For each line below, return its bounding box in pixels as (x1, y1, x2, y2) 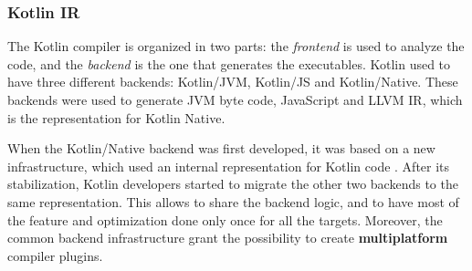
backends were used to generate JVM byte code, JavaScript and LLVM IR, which (7, 90, 463, 109)
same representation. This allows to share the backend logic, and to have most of (7, 192, 459, 211)
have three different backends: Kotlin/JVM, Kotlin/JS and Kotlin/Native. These (7, 72, 458, 91)
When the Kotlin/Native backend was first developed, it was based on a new (7, 139, 435, 158)
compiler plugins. (7, 245, 103, 265)
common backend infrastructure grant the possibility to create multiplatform (7, 228, 448, 247)
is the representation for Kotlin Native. (7, 108, 226, 127)
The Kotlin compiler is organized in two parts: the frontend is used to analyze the (7, 36, 465, 56)
